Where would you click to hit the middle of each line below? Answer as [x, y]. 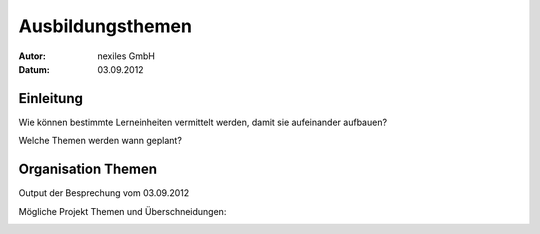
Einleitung [51, 98]
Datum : [34, 69]
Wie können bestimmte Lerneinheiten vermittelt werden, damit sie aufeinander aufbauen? [203, 122]
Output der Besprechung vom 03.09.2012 [104, 193]
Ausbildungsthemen [105, 26]
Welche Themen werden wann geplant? [100, 141]
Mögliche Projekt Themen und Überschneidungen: [122, 211]
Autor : [32, 56]
